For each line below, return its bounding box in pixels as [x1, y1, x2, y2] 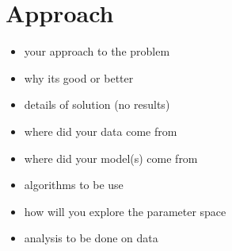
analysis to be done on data [24, 230, 158, 246]
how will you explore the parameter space [24, 203, 226, 219]
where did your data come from [24, 122, 177, 139]
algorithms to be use [24, 176, 124, 193]
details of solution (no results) [24, 96, 170, 113]
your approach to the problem [24, 43, 170, 60]
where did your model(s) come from [24, 149, 198, 166]
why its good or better [24, 69, 134, 86]
